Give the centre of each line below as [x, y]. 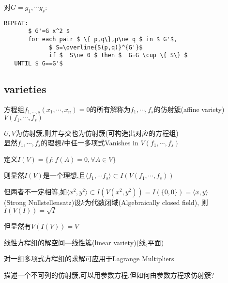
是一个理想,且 [64, 175]
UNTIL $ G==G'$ [38, 64]
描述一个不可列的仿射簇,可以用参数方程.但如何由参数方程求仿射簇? [109, 275]
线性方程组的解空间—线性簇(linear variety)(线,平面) [84, 242]
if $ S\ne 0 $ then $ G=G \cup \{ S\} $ [118, 55]
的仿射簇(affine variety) [189, 109]
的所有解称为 [110, 109]
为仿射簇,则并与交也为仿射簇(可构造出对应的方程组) [97, 133]
